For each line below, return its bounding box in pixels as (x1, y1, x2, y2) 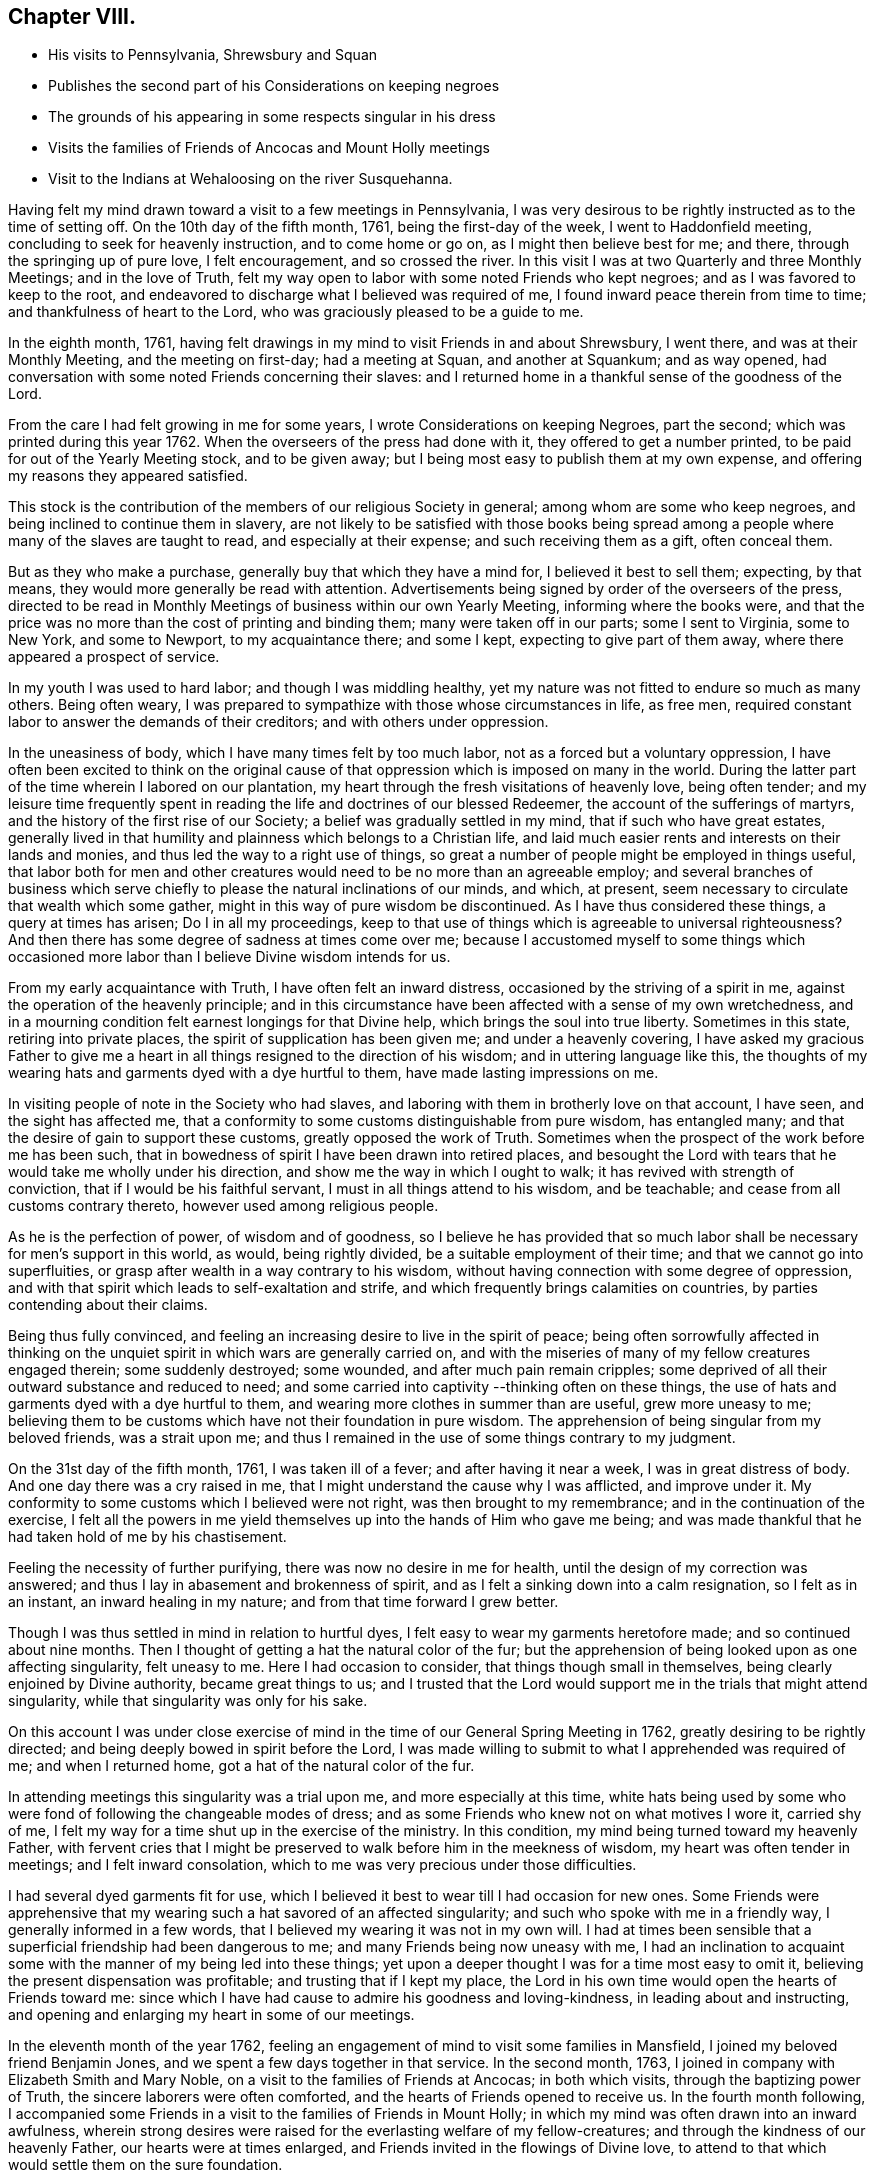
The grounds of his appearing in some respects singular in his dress (48, 108, 496, 126)
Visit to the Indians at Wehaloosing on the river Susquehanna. (48, 170, 453, 188)
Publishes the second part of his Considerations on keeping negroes (48, 77, 500, 95)
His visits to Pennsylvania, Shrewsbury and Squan (48, 46, 378, 64)
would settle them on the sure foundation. (8, 2156, 283, 2174)
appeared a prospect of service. (8, 648, 220, 666)
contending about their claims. (8, 1296, 208, 1314)
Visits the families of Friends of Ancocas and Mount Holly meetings (48, 139, 490, 157)
